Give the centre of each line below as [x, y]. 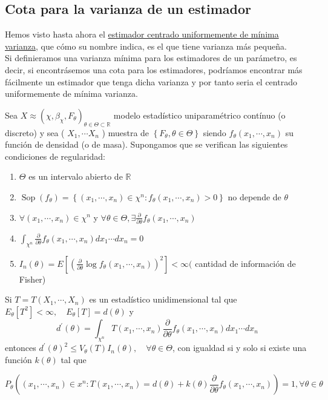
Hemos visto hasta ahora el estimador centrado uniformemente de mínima [142, 34]
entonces [21, 348]
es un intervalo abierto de [76, 176]
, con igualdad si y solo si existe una [239, 348]
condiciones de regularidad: [55, 156]
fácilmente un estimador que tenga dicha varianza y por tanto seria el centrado [151, 81]
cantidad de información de [245, 263]
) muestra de [126, 132]
